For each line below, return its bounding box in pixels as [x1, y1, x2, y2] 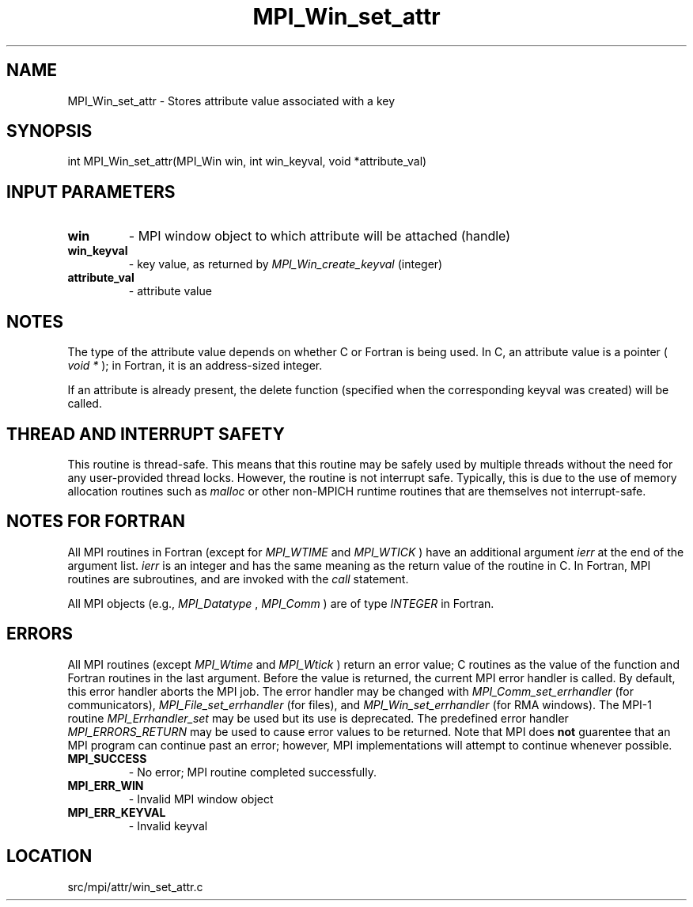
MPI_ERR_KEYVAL [67, 805, 166, 819]
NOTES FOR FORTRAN [6, 511, 186, 532]
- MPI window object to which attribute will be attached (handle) [128, 228, 511, 245]
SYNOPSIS [6, 121, 93, 142]
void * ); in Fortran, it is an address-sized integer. [67, 359, 323, 373]
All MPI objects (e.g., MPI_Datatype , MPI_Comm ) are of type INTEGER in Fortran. [67, 596, 494, 610]
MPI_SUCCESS [67, 751, 147, 765]
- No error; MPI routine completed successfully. [128, 765, 377, 779]
